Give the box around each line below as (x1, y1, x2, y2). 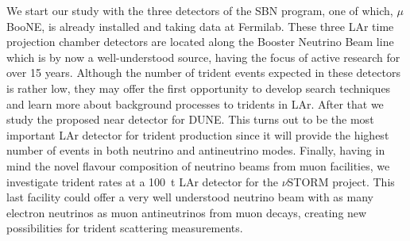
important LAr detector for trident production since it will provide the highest (6, 126, 389, 143)
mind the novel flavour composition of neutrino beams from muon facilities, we (6, 157, 390, 174)
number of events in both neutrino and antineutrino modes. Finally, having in (6, 142, 385, 159)
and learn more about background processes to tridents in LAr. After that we (6, 95, 384, 112)
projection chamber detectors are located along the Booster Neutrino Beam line (6, 33, 394, 50)
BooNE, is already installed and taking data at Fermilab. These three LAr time (6, 17, 394, 34)
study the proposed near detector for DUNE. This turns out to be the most (6, 111, 374, 128)
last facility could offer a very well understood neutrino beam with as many (6, 189, 373, 205)
